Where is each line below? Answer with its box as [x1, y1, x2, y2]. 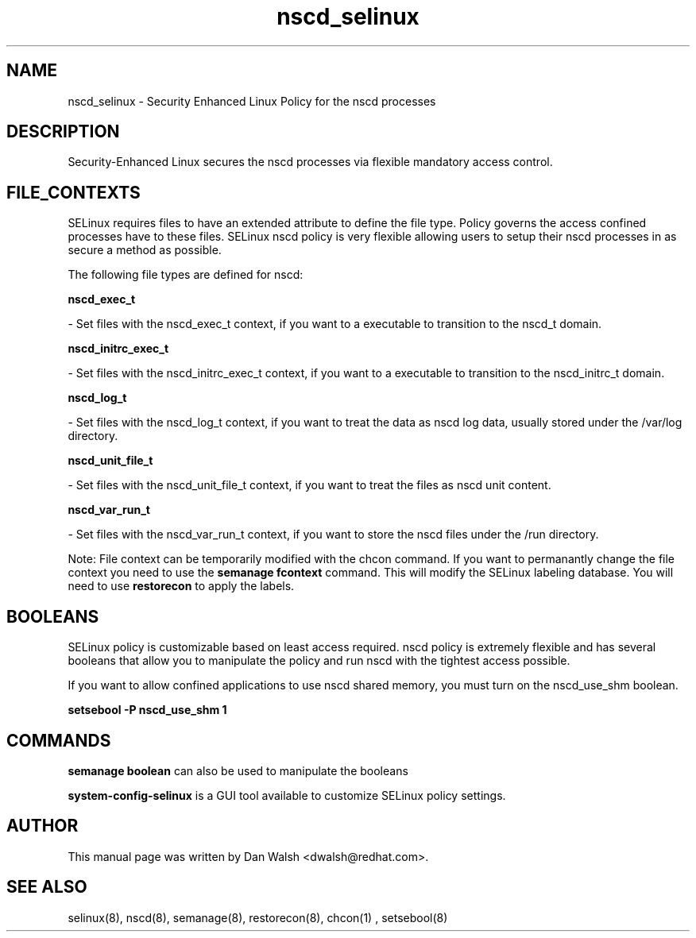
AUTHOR [6, 816, 79, 836]
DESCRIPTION [6, 122, 120, 142]
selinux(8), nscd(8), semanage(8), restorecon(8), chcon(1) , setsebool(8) [68, 910, 448, 924]
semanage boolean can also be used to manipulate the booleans [68, 763, 408, 778]
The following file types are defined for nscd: [68, 268, 304, 282]
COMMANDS [6, 730, 111, 751]
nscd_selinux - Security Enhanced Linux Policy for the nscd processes [68, 94, 436, 108]
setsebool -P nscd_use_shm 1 [68, 703, 227, 717]
